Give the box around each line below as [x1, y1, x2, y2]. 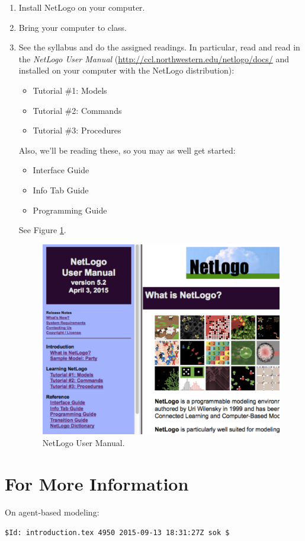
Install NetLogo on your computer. [18, 1, 145, 13]
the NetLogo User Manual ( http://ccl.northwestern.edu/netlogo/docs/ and [18, 52, 290, 65]
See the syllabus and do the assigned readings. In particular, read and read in [18, 41, 300, 53]
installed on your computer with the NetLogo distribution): [18, 64, 235, 77]
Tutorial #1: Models [33, 84, 107, 96]
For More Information [5, 471, 189, 495]
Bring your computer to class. [18, 21, 127, 33]
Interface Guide [33, 164, 89, 176]
